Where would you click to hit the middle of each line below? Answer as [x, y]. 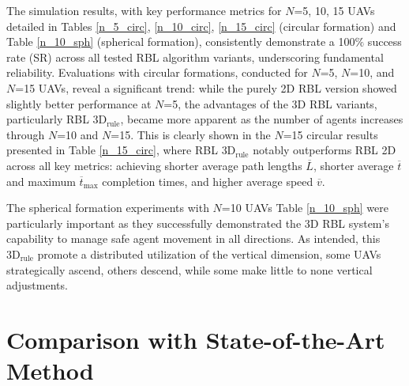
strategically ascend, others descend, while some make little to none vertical [189, 269]
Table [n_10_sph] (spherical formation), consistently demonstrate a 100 [181, 42]
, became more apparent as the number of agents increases [262, 119]
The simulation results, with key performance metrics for [144, 10]
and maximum [41, 181]
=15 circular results [330, 134]
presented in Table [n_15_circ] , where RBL [112, 150]
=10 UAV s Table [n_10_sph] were [305, 208]
